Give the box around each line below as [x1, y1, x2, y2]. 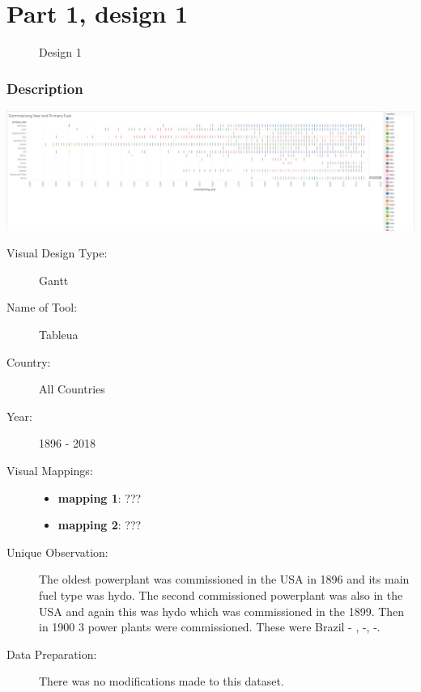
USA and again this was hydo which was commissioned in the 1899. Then [39, 602, 405, 619]
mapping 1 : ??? [57, 489, 142, 506]
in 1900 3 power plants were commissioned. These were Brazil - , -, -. [39, 618, 381, 635]
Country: [6, 353, 51, 370]
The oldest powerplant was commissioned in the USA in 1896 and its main [39, 571, 410, 588]
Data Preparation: [6, 645, 97, 662]
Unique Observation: [6, 543, 108, 560]
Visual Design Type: [6, 244, 108, 261]
